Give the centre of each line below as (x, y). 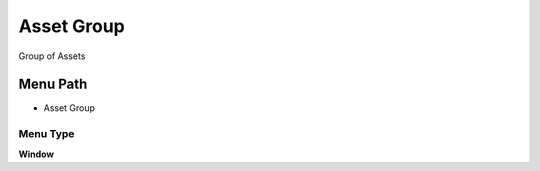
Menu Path (53, 84)
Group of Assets (52, 56)
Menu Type (46, 134)
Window (36, 154)
